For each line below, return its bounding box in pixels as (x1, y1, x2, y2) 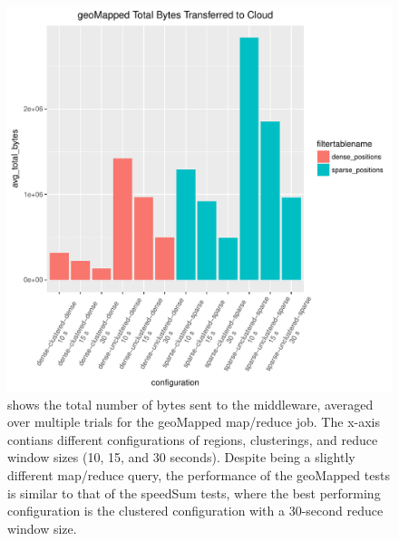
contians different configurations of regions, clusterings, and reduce (7, 430, 378, 449)
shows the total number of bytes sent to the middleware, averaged (7, 394, 374, 413)
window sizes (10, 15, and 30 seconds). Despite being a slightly (7, 448, 355, 467)
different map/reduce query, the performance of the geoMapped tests (7, 465, 390, 484)
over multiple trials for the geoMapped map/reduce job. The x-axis (7, 412, 380, 431)
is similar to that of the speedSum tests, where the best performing (7, 483, 381, 502)
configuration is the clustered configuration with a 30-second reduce (7, 501, 384, 520)
